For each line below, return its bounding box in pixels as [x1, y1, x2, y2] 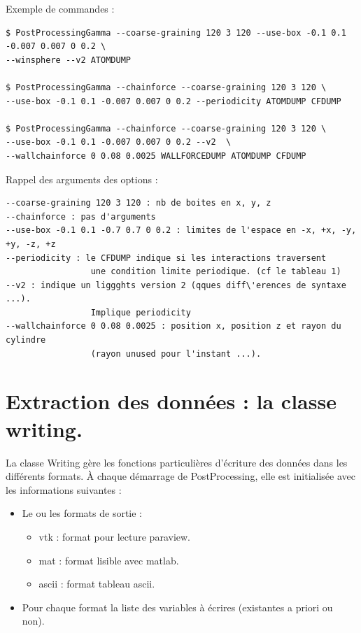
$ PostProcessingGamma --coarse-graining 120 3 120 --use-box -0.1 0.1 [6, 27, 346, 38]
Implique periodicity [90, 307, 191, 318]
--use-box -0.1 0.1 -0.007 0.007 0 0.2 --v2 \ [6, 137, 232, 148]
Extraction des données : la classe [6, 387, 337, 415]
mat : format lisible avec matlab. [38, 553, 179, 567]
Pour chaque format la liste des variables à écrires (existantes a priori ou [22, 599, 333, 614]
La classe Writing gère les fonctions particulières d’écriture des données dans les [6, 455, 348, 469]
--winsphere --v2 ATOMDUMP [6, 55, 131, 65]
